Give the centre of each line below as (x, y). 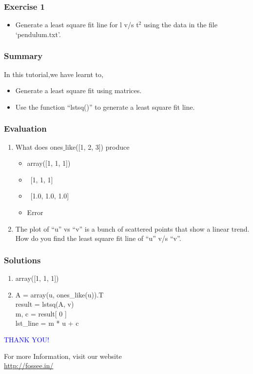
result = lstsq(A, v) (45, 304)
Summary (23, 56)
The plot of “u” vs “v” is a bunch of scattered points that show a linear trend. (132, 228)
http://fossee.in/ (29, 365)
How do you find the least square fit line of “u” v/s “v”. (98, 238)
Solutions (22, 260)
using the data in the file (180, 25)
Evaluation (25, 128)
